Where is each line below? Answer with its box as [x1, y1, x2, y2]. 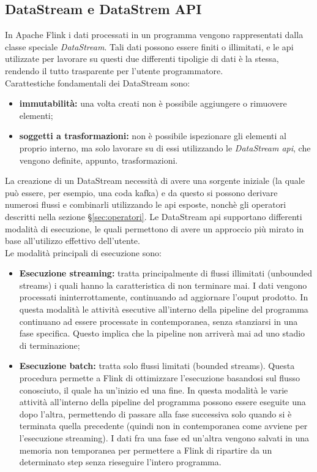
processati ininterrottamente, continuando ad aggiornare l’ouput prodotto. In [19, 291, 308, 303]
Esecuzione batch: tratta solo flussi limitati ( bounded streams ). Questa [19, 359, 295, 372]
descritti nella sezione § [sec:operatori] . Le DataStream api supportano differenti [5, 210, 302, 223]
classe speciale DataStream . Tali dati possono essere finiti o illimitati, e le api [5, 40, 294, 53]
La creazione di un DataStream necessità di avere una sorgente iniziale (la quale [5, 174, 305, 187]
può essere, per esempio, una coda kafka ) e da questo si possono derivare [5, 186, 278, 199]
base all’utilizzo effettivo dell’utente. [5, 234, 140, 247]
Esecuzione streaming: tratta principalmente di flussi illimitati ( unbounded [19, 267, 313, 280]
